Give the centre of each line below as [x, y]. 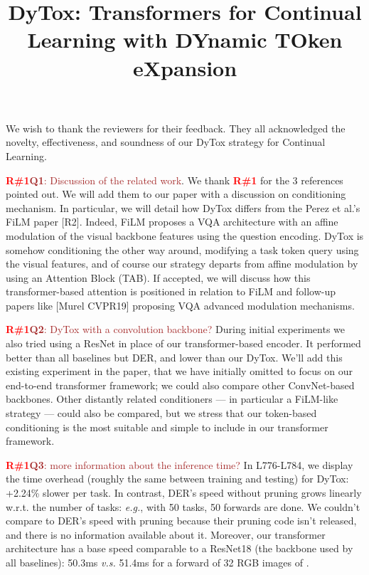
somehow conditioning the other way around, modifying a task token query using [182, 249]
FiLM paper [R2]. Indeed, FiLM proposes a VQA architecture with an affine [172, 222]
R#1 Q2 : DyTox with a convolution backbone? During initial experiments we [175, 329]
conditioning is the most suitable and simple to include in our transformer [167, 427]
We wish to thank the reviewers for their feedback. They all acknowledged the [176, 128]
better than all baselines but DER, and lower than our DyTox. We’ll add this [174, 357]
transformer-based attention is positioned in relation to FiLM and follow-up [171, 291]
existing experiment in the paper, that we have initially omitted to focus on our [179, 371]
